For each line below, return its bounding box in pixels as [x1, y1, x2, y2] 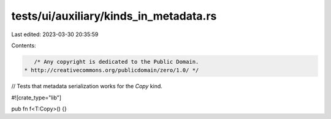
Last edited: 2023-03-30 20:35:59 [11, 31, 99, 38]
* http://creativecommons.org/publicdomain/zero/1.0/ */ [24, 67, 199, 74]
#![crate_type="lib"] [11, 94, 61, 101]
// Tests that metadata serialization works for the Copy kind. [11, 83, 162, 90]
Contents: [11, 42, 36, 49]
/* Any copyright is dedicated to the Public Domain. [34, 58, 199, 65]
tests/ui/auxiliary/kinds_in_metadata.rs [11, 9, 217, 23]
